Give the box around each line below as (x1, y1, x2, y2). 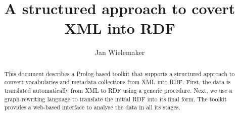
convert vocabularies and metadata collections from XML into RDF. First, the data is (4, 78, 231, 86)
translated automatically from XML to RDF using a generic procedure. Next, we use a (4, 86, 232, 95)
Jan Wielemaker (94, 47, 145, 57)
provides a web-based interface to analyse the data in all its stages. (4, 103, 180, 111)
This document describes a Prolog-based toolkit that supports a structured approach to (4, 69, 235, 78)
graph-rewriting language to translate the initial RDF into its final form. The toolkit (4, 94, 227, 103)
